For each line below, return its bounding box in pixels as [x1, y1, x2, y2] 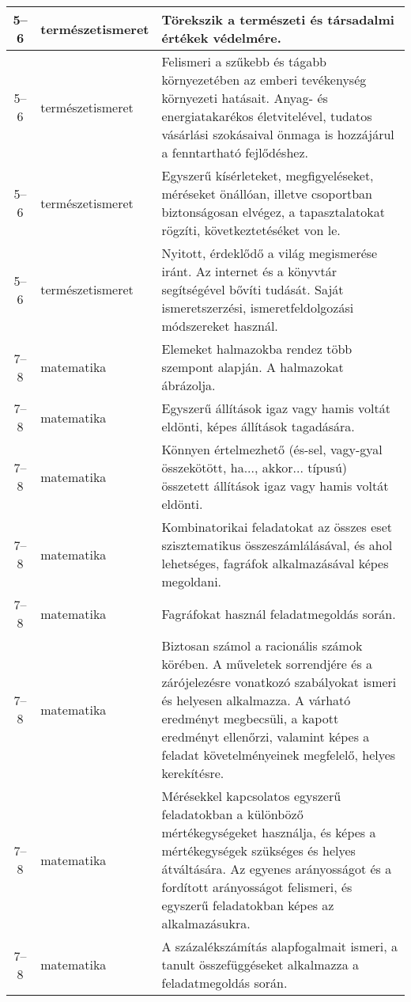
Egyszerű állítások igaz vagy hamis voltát [161, 399, 390, 417]
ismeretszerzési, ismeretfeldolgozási [161, 298, 354, 317]
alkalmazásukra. [161, 914, 251, 932]
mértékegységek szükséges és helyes [161, 841, 356, 860]
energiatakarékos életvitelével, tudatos [161, 107, 372, 125]
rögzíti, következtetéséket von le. [161, 221, 341, 239]
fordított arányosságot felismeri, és [161, 878, 353, 896]
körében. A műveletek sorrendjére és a [161, 655, 373, 673]
